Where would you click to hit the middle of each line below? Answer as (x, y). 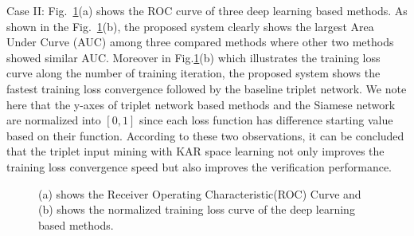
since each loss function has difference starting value (266, 120)
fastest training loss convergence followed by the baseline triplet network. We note (207, 88)
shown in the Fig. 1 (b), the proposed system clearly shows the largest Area (190, 26)
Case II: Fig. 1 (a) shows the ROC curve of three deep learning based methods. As (207, 10)
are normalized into (54, 120)
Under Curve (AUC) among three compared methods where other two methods (200, 42)
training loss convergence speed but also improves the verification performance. (199, 166)
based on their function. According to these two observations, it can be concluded (205, 135)
